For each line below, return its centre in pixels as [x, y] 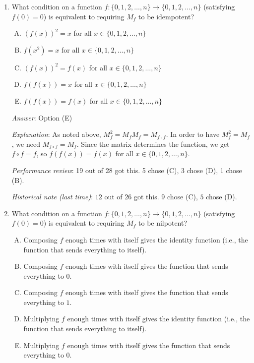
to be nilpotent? [163, 223]
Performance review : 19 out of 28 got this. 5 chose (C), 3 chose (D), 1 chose [127, 170]
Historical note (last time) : [52, 197]
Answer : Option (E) [42, 117]
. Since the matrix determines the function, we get [153, 144]
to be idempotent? [166, 16]
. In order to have [193, 134]
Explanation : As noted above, [56, 134]
